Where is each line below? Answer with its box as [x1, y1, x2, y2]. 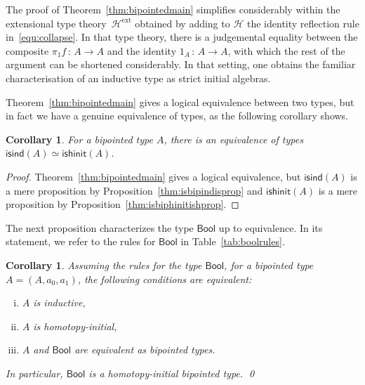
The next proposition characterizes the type [6, 220, 194, 235]
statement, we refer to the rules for [6, 234, 156, 249]
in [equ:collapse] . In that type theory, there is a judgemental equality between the [6, 30, 358, 44]
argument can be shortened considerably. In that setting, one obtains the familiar [6, 57, 356, 72]
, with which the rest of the [227, 43, 345, 58]
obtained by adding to [135, 15, 230, 30]
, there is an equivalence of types [164, 131, 303, 146]
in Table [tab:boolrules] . [180, 234, 285, 249]
